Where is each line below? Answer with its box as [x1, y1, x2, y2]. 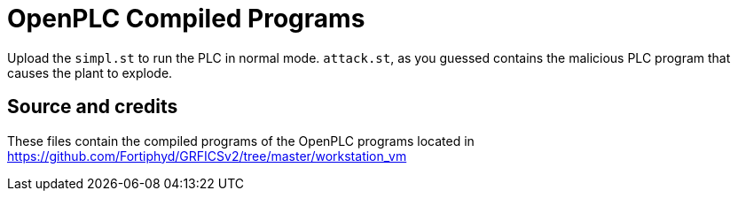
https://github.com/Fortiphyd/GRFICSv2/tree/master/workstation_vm [7, 148, 407, 164]
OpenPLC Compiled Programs [7, 4, 365, 34]
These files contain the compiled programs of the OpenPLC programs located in [7, 133, 475, 148]
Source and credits [7, 95, 178, 118]
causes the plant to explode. [7, 65, 173, 80]
